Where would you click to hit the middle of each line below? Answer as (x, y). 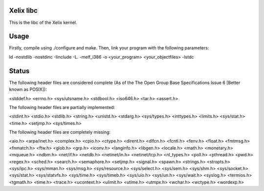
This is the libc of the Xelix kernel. (43, 22)
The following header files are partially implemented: (62, 107)
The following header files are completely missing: (60, 132)
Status (19, 71)
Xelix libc (23, 11)
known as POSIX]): (28, 89)
